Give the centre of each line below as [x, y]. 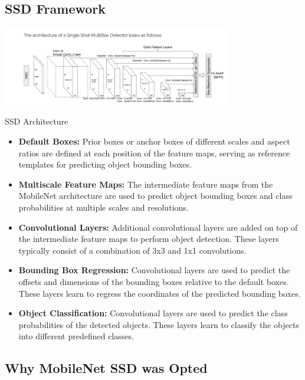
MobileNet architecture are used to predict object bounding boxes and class [155, 196]
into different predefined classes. [76, 336]
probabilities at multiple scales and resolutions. [104, 207]
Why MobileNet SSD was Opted [106, 368]
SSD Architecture [37, 121]
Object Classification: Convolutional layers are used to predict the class [153, 313]
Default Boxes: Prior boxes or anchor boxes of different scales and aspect [154, 141]
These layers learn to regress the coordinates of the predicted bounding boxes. [160, 293]
